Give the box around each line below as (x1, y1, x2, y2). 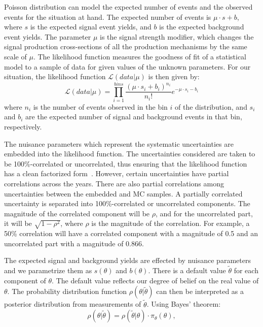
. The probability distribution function (7, 286, 127, 297)
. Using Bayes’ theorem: (146, 299, 221, 309)
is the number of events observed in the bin (33, 101, 168, 112)
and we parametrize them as (4, 265, 92, 276)
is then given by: (148, 71, 200, 82)
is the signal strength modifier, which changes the (100, 31, 254, 42)
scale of (4, 51, 27, 61)
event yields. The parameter (4, 31, 91, 42)
